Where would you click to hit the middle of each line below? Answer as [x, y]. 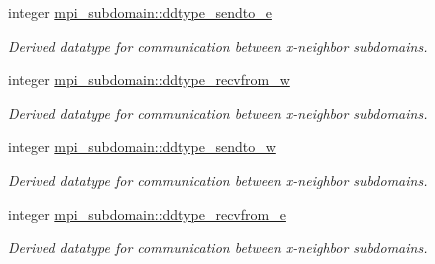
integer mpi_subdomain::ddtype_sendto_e [140, 12]
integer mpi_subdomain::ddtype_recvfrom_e [147, 213]
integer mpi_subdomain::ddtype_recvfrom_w [149, 79]
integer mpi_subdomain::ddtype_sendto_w [142, 146]
